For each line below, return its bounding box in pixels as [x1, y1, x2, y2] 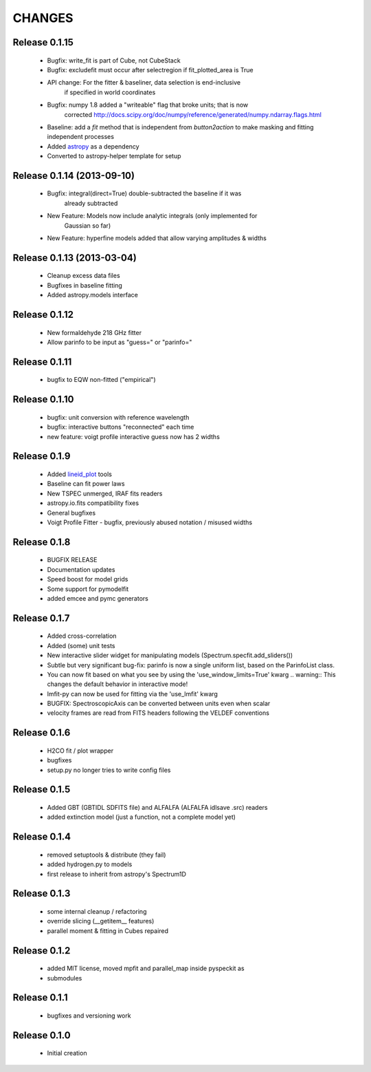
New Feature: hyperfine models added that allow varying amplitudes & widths [47, 234, 267, 242]
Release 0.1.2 [12, 945, 71, 956]
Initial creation [47, 1049, 87, 1058]
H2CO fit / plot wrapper [47, 747, 113, 755]
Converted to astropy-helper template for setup [47, 152, 181, 160]
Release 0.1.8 [12, 536, 71, 548]
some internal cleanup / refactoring [47, 908, 147, 916]
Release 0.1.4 [12, 831, 71, 843]
